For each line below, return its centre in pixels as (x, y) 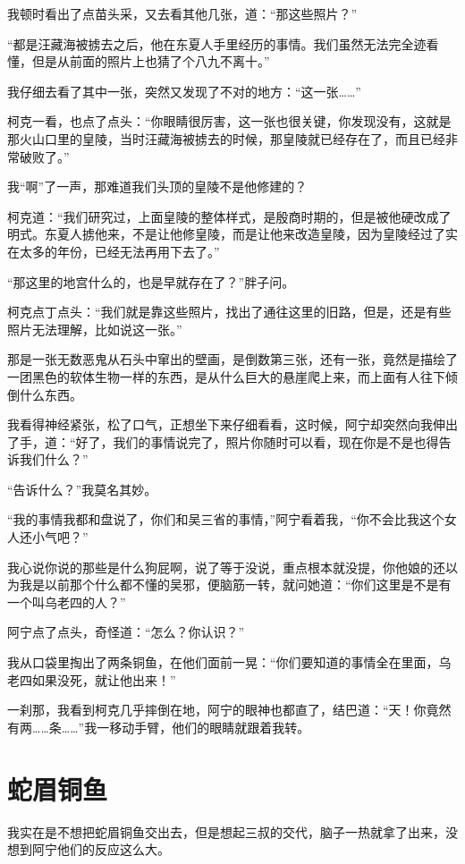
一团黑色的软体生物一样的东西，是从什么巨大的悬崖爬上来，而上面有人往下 (226, 376)
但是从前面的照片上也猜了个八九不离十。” (151, 61)
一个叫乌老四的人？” (67, 601)
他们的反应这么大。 (113, 849)
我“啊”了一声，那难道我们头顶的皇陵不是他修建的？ (157, 186)
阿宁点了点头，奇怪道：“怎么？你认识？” (126, 632)
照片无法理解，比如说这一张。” (95, 329)
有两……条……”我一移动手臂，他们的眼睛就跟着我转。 (159, 727)
